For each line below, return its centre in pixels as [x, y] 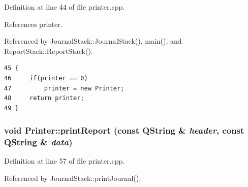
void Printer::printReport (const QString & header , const [124, 130]
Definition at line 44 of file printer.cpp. [65, 7]
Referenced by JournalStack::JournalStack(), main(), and [93, 41]
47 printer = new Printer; [64, 88]
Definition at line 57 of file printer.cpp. [65, 161]
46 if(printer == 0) [46, 78]
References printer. [33, 24]
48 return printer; [44, 98]
